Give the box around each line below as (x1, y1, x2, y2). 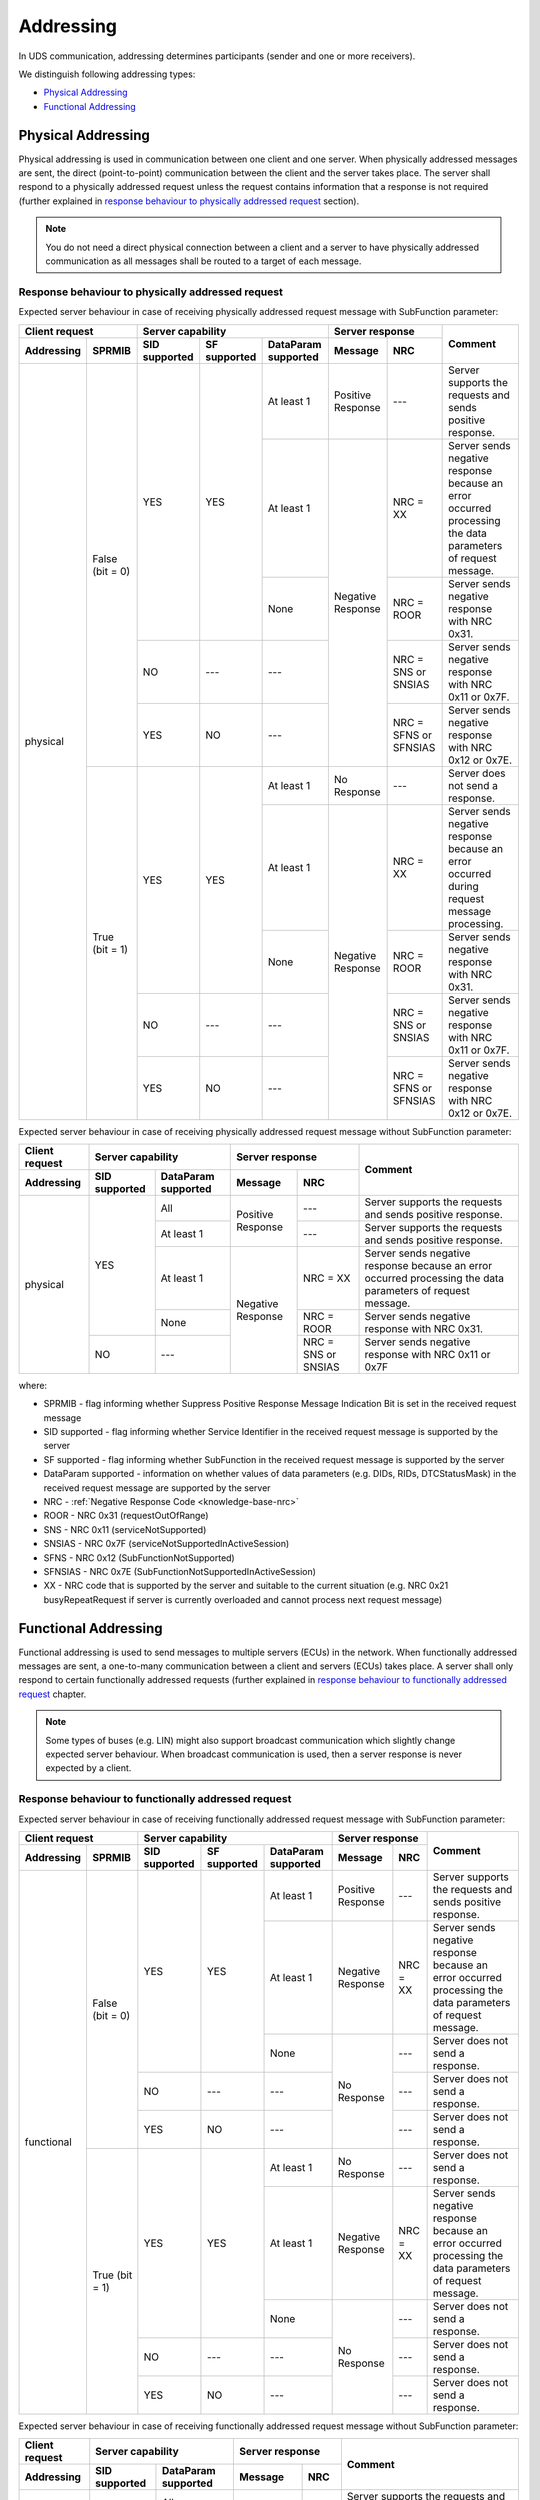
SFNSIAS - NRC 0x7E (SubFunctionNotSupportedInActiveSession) (43, 1565, 317, 1577)
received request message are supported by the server (43, 1481, 271, 1494)
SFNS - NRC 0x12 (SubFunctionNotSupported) (43, 1551, 235, 1564)
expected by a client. (45, 1762, 132, 1774)
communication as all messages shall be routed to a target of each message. (45, 255, 362, 267)
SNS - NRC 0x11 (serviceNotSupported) (43, 1523, 207, 1535)
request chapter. (18, 1688, 87, 1700)
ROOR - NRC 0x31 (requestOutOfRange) (43, 1510, 209, 1522)
